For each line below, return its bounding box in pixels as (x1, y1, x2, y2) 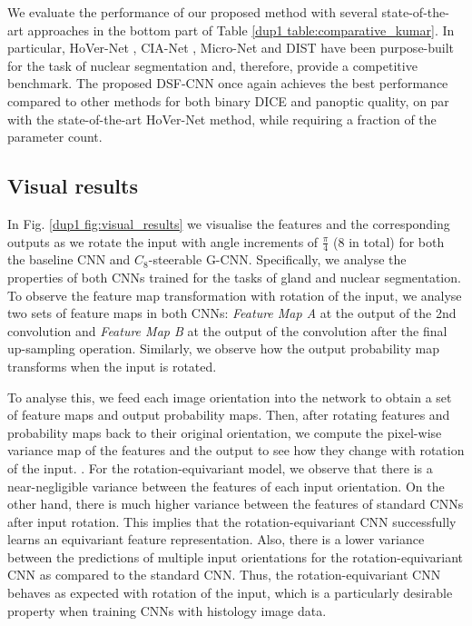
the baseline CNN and (7, 250, 131, 269)
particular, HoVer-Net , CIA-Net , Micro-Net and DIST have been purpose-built (7, 38, 455, 57)
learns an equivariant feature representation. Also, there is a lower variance (7, 530, 425, 549)
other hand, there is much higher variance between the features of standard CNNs (7, 494, 464, 513)
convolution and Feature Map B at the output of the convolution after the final (7, 321, 447, 340)
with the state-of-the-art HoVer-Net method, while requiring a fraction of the (7, 109, 437, 128)
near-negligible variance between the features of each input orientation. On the (7, 476, 445, 495)
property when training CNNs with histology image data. (7, 601, 327, 620)
